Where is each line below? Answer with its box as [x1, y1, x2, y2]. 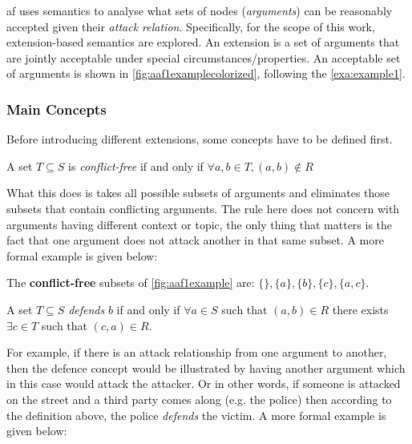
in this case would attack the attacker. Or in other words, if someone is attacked [6, 375, 401, 392]
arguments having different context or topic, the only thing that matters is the [6, 216, 393, 232]
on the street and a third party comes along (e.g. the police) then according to [6, 390, 392, 407]
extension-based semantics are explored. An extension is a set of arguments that [6, 34, 400, 50]
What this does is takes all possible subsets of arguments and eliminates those [6, 184, 390, 201]
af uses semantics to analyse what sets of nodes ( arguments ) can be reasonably [6, 2, 393, 18]
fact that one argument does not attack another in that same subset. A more [6, 232, 384, 248]
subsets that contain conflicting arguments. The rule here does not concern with [6, 200, 400, 216]
